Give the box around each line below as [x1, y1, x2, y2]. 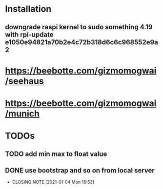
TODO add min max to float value [5, 150, 107, 158]
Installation [5, 3, 52, 15]
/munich [5, 108, 40, 119]
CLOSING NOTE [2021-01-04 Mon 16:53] [12, 179, 94, 185]
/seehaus [5, 76, 44, 86]
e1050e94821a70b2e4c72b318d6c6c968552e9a [5, 38, 159, 46]
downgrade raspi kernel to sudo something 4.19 [5, 23, 153, 31]
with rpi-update [5, 30, 54, 38]
